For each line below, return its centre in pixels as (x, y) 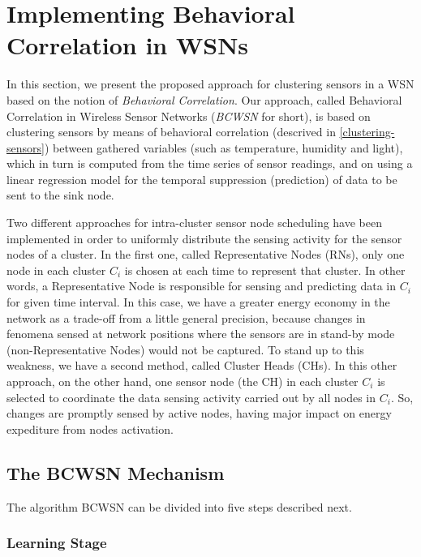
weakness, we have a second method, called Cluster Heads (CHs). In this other (202, 365)
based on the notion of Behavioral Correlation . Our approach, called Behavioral (204, 99)
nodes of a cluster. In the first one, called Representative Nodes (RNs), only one (206, 254)
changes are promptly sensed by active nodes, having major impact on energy (199, 413)
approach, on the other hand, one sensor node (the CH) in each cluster (183, 381)
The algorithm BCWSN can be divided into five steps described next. (179, 506)
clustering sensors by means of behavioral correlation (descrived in (171, 132)
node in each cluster (56, 270)
